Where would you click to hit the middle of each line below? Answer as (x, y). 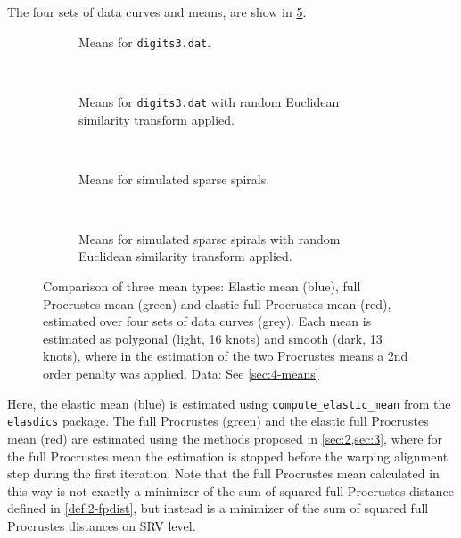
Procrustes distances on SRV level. (102, 525)
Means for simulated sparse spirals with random (210, 238)
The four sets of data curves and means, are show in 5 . (157, 12)
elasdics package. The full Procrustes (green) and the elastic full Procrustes (218, 421)
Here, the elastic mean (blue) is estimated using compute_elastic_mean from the (229, 403)
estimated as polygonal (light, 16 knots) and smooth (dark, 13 (213, 338)
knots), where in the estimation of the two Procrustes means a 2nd (226, 356)
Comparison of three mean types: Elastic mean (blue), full (202, 286)
